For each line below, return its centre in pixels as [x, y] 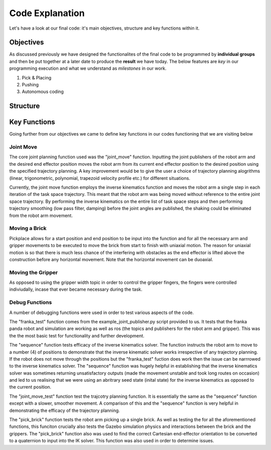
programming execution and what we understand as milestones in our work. [88, 68]
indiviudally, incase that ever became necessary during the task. [76, 289]
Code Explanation [47, 13]
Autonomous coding [43, 92]
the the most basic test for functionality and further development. [77, 335]
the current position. [30, 387]
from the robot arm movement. [41, 215]
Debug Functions [31, 302]
